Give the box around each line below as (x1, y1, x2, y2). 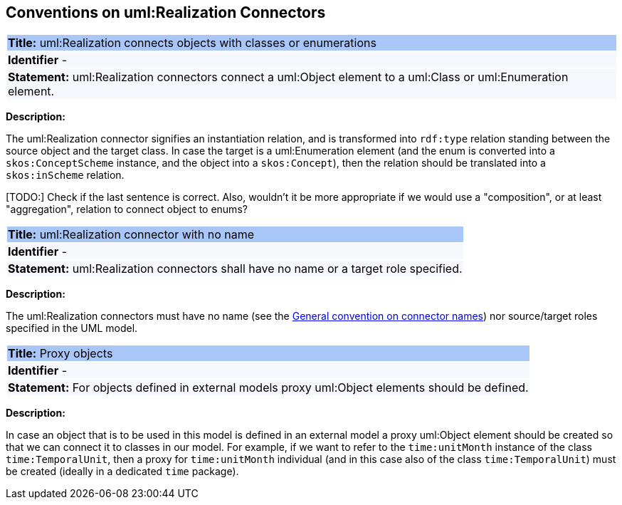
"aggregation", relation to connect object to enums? (6, 203, 248, 216)
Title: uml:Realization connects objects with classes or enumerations (8, 36, 376, 51)
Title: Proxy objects (8, 346, 113, 361)
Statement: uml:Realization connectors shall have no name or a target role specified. (8, 261, 463, 276)
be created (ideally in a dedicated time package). (6, 465, 239, 478)
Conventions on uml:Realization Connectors (6, 4, 326, 21)
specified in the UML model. (6, 322, 138, 335)
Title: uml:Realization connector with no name (8, 227, 255, 242)
